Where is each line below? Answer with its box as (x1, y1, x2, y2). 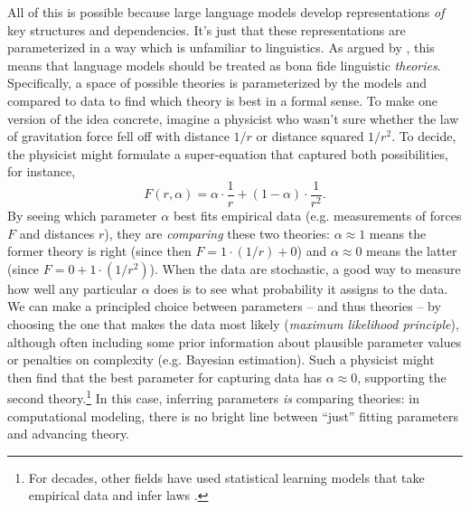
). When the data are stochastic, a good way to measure (149, 259, 461, 278)
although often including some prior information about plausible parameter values (7, 332, 462, 351)
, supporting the (357, 367, 446, 386)
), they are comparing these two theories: (104, 223, 330, 242)
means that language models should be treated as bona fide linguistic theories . (7, 55, 441, 74)
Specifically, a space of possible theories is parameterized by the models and (7, 73, 428, 92)
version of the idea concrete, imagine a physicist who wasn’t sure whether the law (7, 109, 459, 127)
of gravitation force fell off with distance (7, 127, 230, 146)
